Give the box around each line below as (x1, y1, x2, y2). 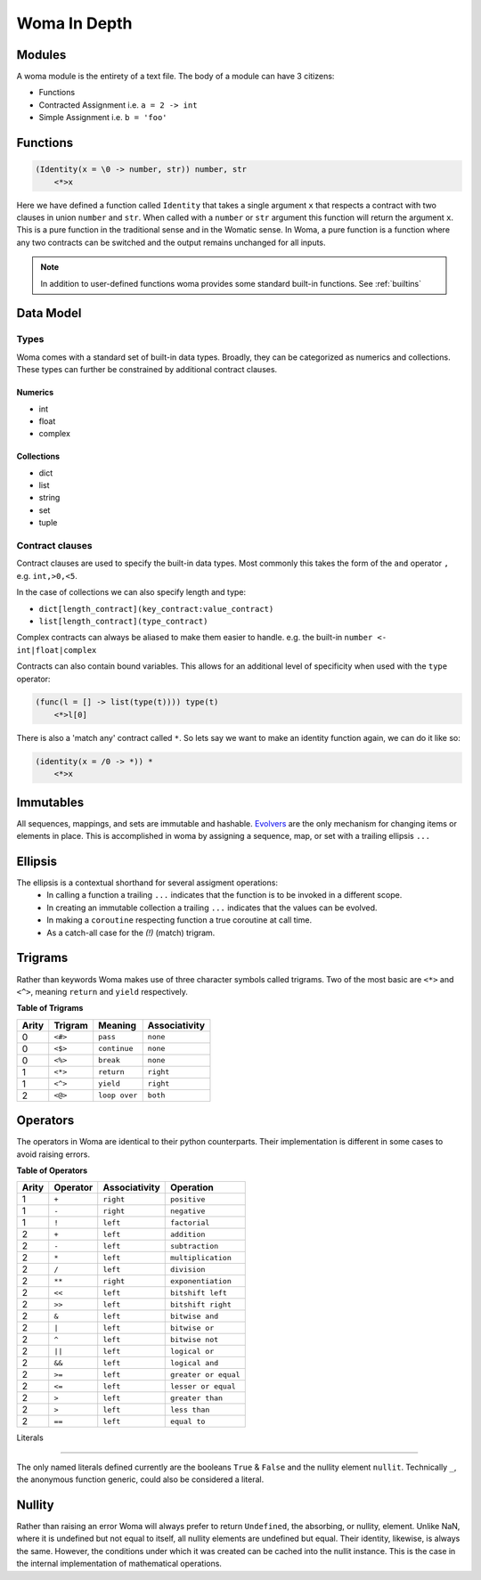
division (169, 1265, 206, 1274)
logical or (169, 1346, 215, 1356)
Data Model (16, 305, 82, 321)
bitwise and (169, 1311, 219, 1321)
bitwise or (169, 1323, 215, 1332)
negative (169, 1206, 206, 1216)
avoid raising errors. (16, 1149, 91, 1160)
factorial (169, 1218, 210, 1227)
